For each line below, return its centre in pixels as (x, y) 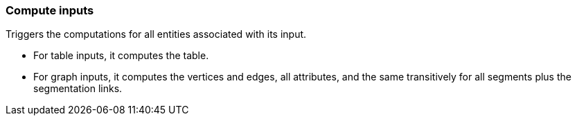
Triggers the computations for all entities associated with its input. (156, 34)
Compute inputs (50, 10)
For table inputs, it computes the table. (121, 56)
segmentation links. (78, 89)
